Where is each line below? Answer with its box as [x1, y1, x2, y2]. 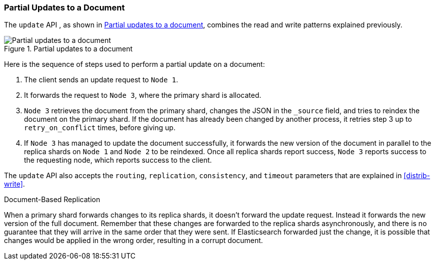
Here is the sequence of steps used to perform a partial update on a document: [4, 60, 265, 69]
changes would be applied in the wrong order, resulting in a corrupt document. [4, 236, 263, 245]
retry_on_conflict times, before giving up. [24, 123, 175, 132]
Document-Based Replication [4, 195, 100, 204]
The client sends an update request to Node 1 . [24, 75, 178, 84]
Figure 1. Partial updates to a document [4, 44, 133, 53]
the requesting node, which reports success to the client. [24, 156, 212, 165]
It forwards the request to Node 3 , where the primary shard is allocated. [24, 91, 261, 100]
